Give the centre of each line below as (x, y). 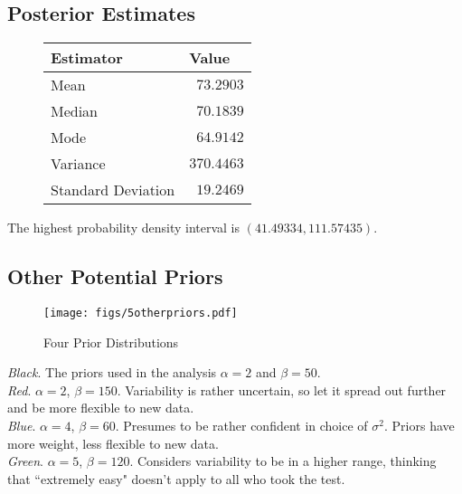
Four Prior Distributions (111, 342)
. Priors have (420, 426)
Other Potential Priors (115, 276)
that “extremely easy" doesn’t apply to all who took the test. (176, 478)
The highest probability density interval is (123, 228)
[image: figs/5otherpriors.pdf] (141, 313)
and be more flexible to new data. (101, 408)
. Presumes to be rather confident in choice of (241, 426)
